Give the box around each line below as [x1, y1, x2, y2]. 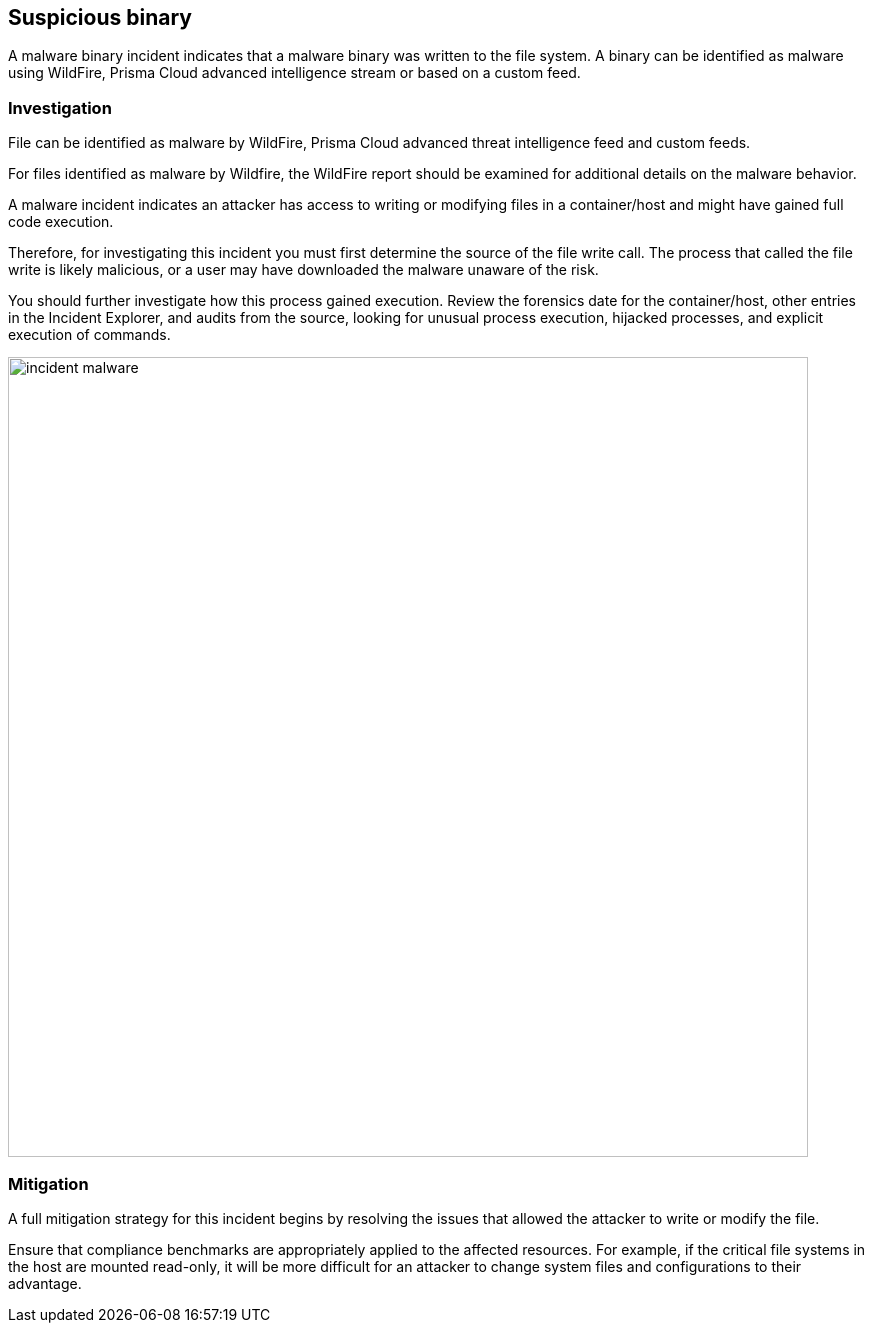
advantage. [8, 1274, 82, 1292]
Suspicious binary [8, 5, 192, 30]
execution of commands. [8, 326, 171, 344]
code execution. [8, 213, 114, 231]
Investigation [8, 97, 112, 118]
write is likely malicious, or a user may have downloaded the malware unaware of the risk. [8, 261, 599, 279]
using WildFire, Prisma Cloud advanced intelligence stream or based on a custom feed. [8, 64, 581, 82]
